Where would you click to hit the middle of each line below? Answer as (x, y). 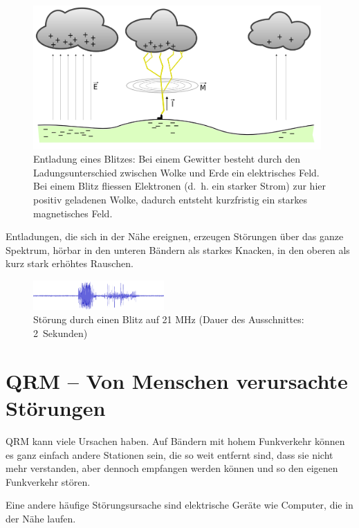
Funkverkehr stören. (48, 481)
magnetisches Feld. (73, 213)
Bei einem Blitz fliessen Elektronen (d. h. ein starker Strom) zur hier (179, 186)
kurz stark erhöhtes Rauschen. (70, 263)
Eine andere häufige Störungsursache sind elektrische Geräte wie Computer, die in (179, 505)
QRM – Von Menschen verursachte (177, 380)
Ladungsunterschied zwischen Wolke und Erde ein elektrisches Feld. (176, 172)
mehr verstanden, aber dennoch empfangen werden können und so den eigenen (172, 468)
